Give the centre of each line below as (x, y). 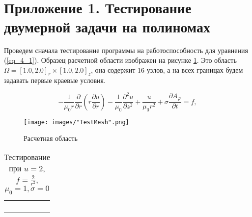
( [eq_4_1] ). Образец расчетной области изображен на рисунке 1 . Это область (120, 60)
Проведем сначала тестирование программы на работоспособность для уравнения (126, 50)
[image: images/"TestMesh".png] (76, 122)
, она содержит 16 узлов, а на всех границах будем (167, 69)
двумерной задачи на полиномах (107, 27)
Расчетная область (51, 138)
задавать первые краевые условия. (55, 80)
